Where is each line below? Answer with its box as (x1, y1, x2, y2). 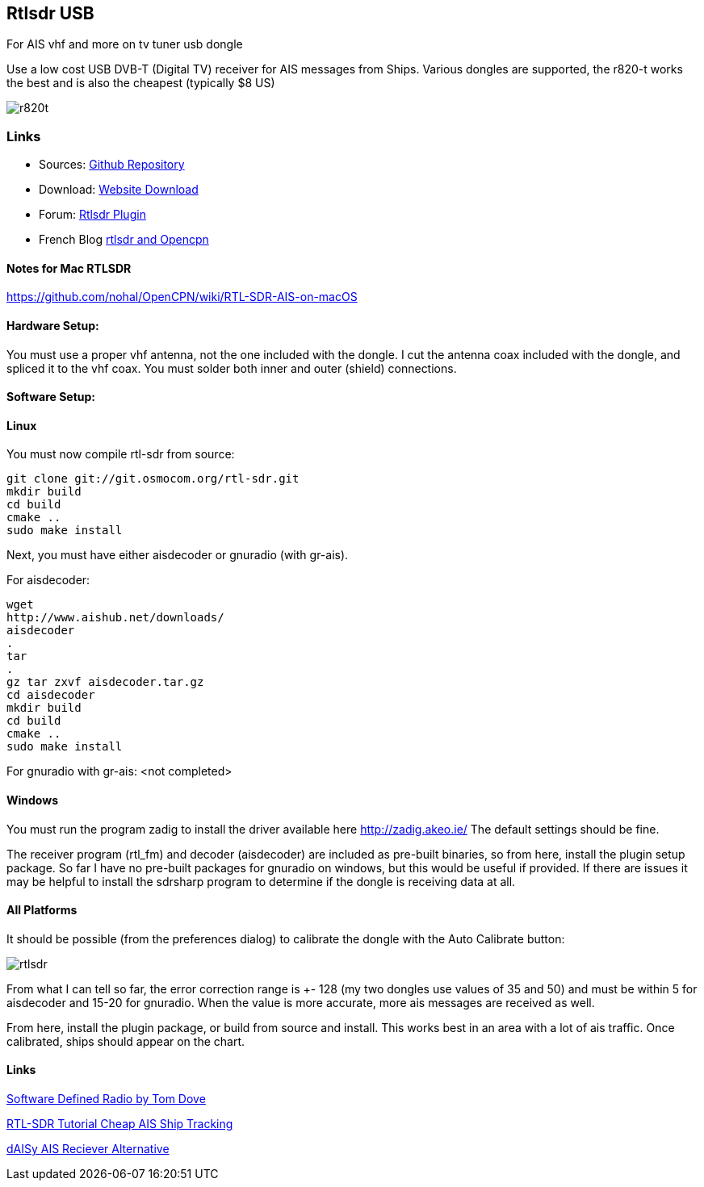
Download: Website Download (39, 182, 199, 197)
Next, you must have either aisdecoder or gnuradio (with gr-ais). (6, 548, 349, 562)
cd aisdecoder (6, 688, 95, 702)
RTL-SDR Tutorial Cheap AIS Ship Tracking (6, 1117, 233, 1131)
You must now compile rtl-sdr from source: (6, 447, 235, 462)
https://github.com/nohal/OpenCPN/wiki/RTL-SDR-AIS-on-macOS (6, 290, 358, 304)
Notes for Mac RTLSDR (6, 261, 132, 275)
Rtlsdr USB (6, 3, 94, 23)
